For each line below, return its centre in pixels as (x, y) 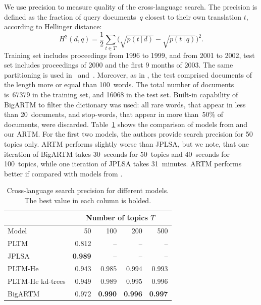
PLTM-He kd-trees (37, 281)
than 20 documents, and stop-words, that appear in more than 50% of (114, 114)
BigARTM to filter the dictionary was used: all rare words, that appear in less (125, 104)
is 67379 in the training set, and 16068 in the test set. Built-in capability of (121, 94)
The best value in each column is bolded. (88, 200)
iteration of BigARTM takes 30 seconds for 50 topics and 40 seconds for (117, 154)
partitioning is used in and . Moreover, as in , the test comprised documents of (128, 74)
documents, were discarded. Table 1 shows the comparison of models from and (126, 124)
